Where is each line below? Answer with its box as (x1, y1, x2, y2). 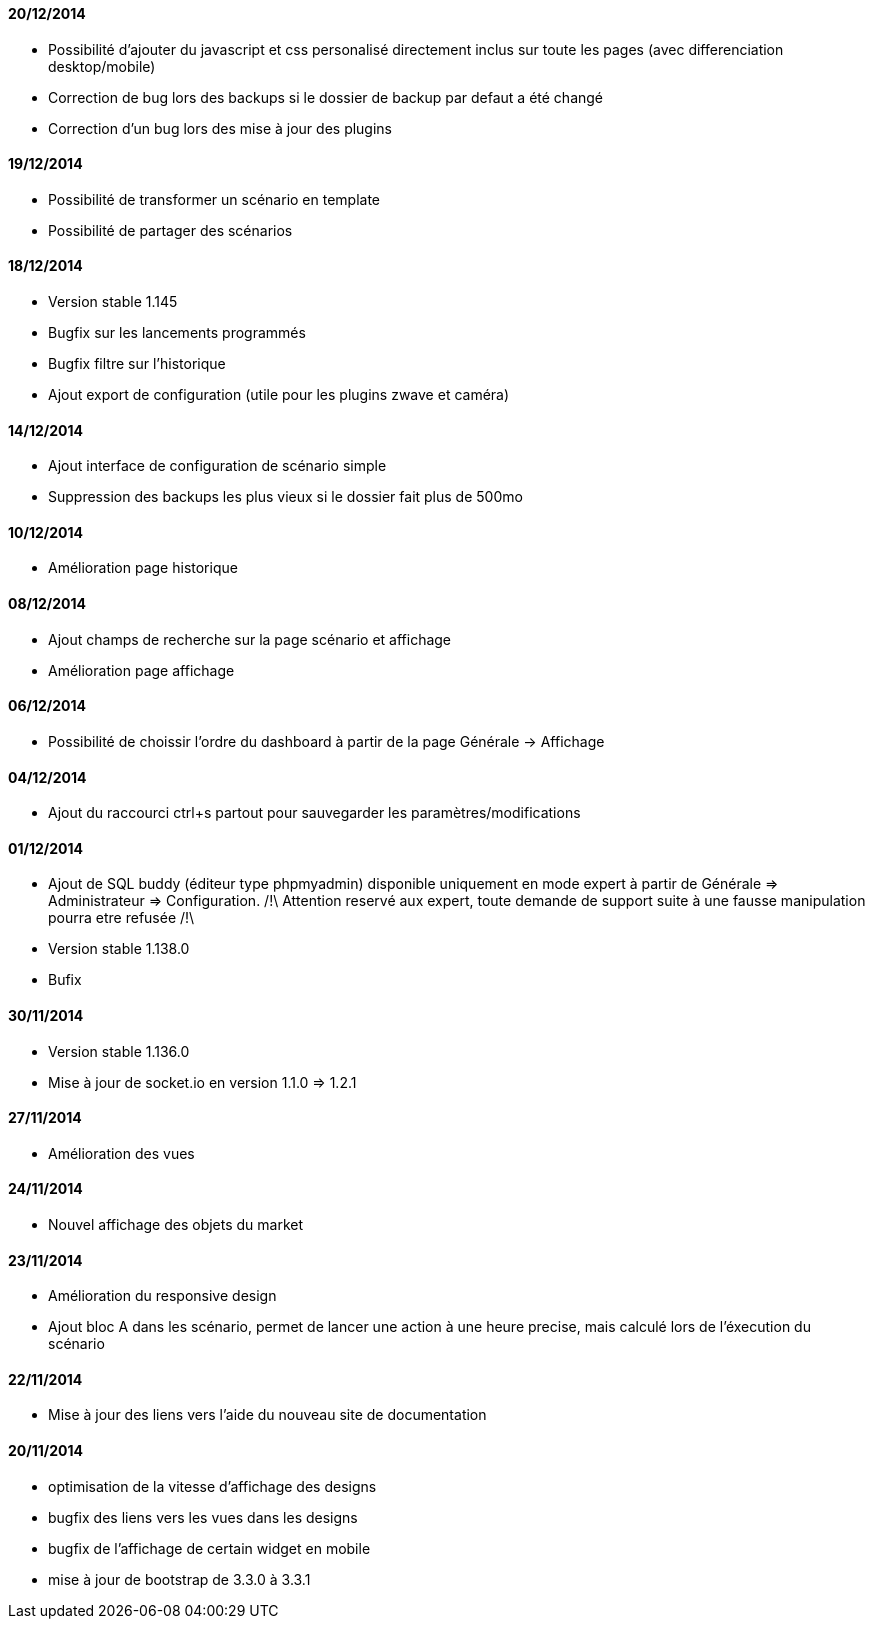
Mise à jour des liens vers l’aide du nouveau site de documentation (48, 1406, 487, 1424)
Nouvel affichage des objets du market (48, 1216, 304, 1234)
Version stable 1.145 (48, 293, 178, 311)
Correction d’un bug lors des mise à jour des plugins (48, 119, 393, 137)
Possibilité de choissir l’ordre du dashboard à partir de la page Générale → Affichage (48, 732, 605, 750)
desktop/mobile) (48, 57, 156, 75)
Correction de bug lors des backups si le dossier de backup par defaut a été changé (48, 88, 604, 106)
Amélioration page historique (48, 559, 238, 577)
